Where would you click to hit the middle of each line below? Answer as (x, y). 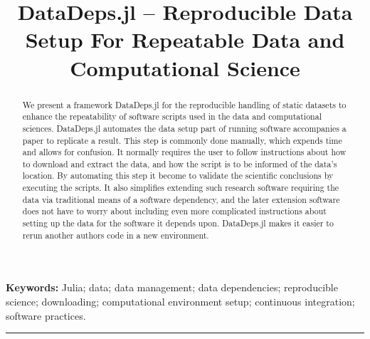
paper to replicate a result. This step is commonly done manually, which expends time (182, 140)
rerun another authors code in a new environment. (116, 235)
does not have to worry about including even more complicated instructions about (174, 211)
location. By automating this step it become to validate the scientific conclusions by (178, 176)
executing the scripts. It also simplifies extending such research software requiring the (181, 188)
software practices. (46, 315)
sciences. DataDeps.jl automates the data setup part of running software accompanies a (184, 128)
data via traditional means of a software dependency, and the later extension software (181, 199)
